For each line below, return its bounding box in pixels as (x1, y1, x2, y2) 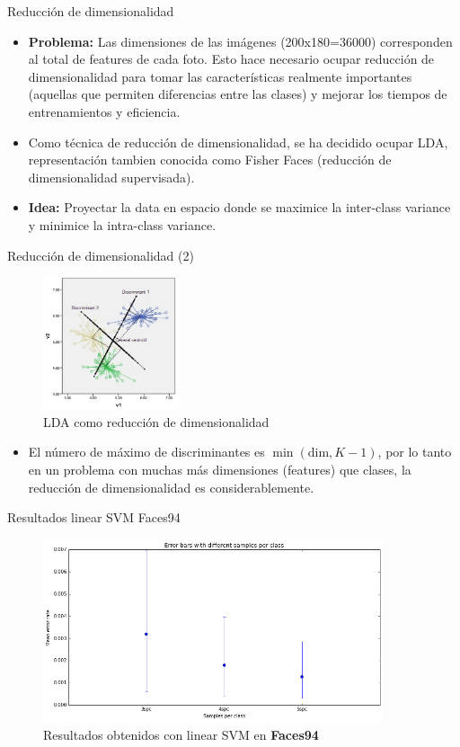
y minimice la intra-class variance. (28, 215, 217, 234)
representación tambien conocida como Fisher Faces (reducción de (28, 150, 392, 169)
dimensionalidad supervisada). (28, 167, 195, 186)
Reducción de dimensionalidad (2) (7, 245, 194, 264)
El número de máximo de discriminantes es (28, 442, 265, 461)
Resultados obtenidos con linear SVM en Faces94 (43, 725, 319, 743)
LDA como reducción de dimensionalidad (43, 412, 270, 431)
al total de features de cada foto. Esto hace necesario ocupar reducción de (28, 49, 435, 68)
